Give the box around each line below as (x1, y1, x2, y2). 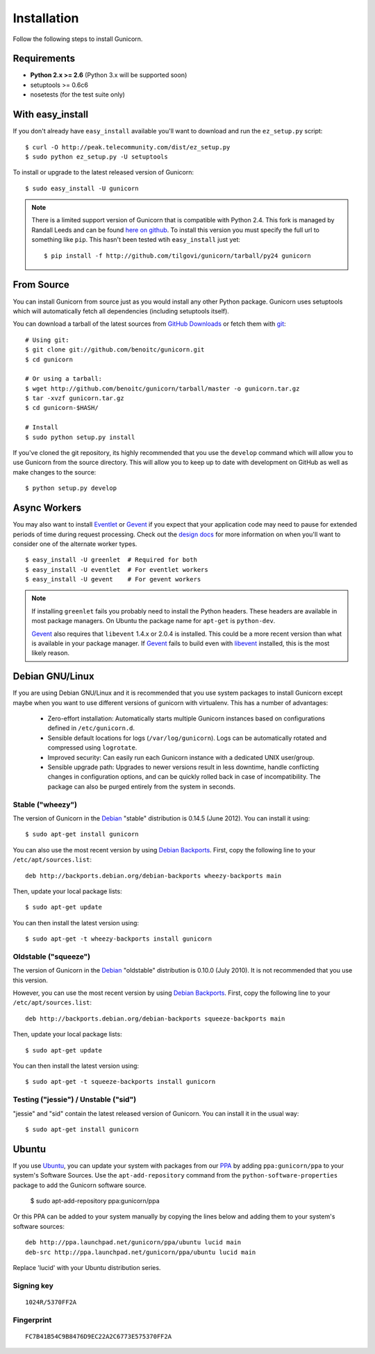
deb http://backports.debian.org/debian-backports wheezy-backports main (25, 872, 282, 880)
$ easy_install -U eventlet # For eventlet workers (25, 565, 208, 573)
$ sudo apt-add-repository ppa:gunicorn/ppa (30, 1196, 160, 1205)
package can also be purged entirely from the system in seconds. (47, 782, 235, 791)
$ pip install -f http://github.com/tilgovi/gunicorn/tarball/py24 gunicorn (44, 251, 312, 260)
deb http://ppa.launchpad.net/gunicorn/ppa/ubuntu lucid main (25, 1239, 242, 1246)
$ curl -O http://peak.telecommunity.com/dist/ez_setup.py (25, 143, 231, 151)
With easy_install (12, 108, 89, 121)
